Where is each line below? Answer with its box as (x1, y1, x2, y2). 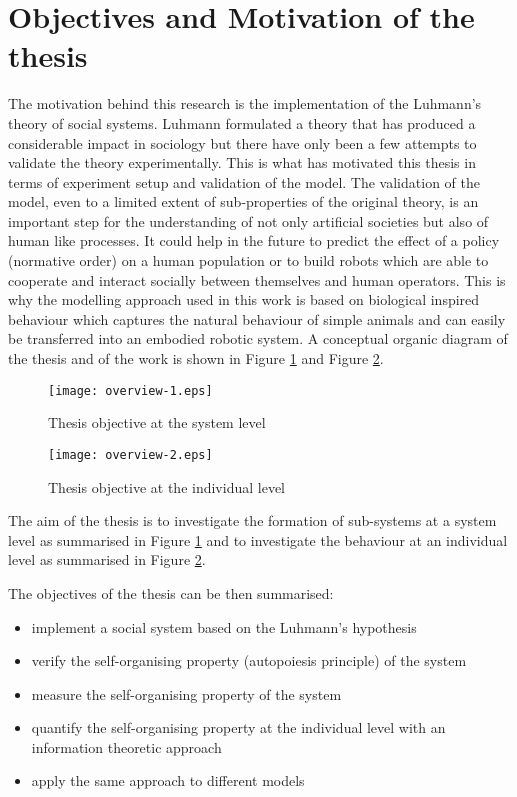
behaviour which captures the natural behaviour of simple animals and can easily (8, 308, 506, 329)
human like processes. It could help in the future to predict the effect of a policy (8, 230, 500, 251)
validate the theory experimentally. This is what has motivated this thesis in (8, 152, 476, 173)
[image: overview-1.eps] (48, 383, 213, 398)
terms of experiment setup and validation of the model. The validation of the (8, 171, 480, 192)
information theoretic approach (31, 736, 222, 757)
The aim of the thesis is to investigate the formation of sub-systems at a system (8, 510, 497, 531)
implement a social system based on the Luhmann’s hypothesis (31, 616, 417, 637)
